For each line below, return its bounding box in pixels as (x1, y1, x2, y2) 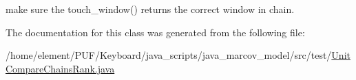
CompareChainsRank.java (6, 61, 115, 75)
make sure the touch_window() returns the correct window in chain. (6, 2, 295, 16)
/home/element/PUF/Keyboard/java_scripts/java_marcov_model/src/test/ (6, 48, 332, 62)
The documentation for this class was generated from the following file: (6, 25, 305, 39)
